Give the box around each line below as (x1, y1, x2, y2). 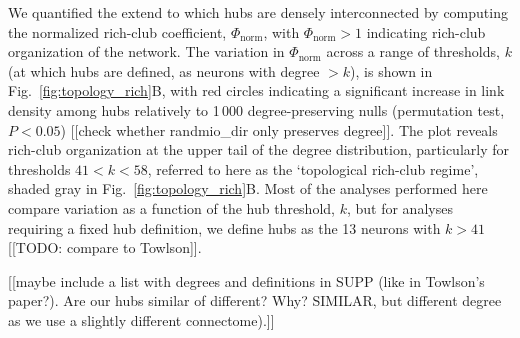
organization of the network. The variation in (8, 41, 285, 62)
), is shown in (350, 60, 433, 81)
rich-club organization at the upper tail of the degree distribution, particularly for (8, 139, 509, 160)
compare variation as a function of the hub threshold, (8, 197, 335, 218)
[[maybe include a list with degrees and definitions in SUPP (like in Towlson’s (8, 270, 485, 291)
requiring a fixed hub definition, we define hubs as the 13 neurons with (8, 217, 441, 238)
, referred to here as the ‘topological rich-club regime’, (147, 158, 479, 179)
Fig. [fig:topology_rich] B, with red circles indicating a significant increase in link (8, 80, 505, 101)
